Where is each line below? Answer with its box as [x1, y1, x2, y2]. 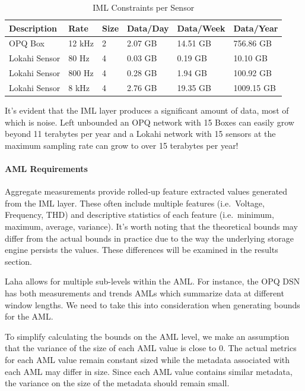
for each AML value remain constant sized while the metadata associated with [5, 353, 290, 365]
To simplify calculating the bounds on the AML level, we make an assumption [5, 330, 290, 342]
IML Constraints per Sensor [93, 1, 195, 13]
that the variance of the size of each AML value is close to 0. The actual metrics [5, 342, 297, 354]
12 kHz [68, 37, 94, 49]
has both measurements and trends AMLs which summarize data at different [5, 286, 284, 299]
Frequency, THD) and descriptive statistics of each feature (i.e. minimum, [5, 208, 274, 221]
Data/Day [127, 21, 169, 34]
